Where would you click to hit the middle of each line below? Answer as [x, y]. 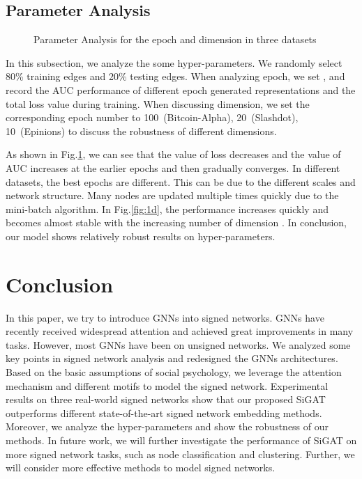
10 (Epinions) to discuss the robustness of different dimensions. [141, 131]
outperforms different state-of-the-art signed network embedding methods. [164, 413]
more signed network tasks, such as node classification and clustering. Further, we [180, 454]
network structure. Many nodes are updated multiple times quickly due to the [172, 195]
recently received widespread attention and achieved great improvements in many [180, 331]
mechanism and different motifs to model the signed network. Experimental [167, 385]
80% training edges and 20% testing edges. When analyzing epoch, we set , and [175, 76]
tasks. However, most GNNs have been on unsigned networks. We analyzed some [178, 344]
